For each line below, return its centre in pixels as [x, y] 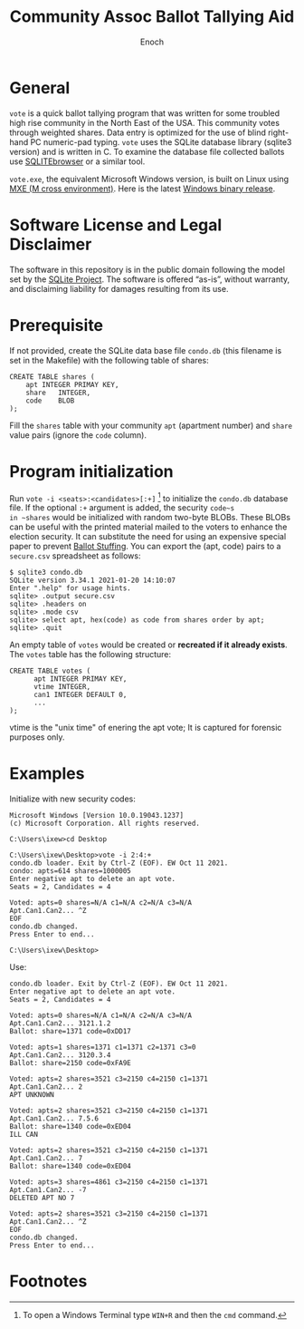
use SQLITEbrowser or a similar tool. [77, 161]
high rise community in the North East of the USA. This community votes [145, 122]
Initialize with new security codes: [72, 799]
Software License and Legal [116, 225]
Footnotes [48, 1281]
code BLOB [50, 401]
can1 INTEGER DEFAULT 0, [80, 695]
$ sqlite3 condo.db [46, 573]
